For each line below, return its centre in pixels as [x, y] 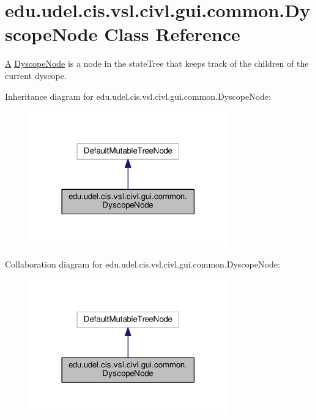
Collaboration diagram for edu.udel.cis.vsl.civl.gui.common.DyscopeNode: [143, 264]
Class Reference [172, 34]
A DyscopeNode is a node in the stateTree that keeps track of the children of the [157, 63]
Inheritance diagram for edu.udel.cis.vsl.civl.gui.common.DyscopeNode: [138, 96]
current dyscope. [36, 75]
